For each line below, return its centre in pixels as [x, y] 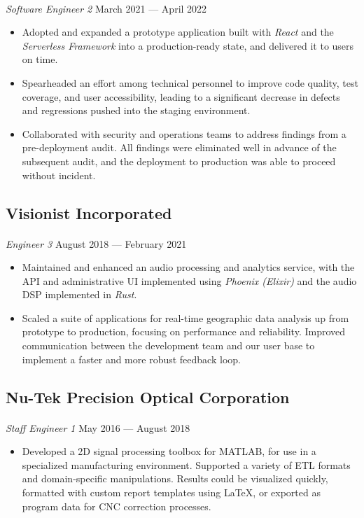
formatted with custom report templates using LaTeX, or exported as [171, 492]
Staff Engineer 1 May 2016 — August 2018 [98, 427]
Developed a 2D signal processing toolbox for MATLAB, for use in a [169, 451]
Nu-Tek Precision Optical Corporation [148, 397]
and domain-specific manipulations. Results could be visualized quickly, [175, 478]
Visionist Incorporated [89, 212]
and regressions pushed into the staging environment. [136, 110]
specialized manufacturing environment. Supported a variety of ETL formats [186, 464]
